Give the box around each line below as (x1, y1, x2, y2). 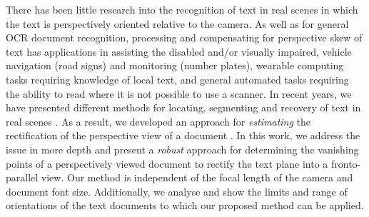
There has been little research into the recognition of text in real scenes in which (6, 2, 358, 16)
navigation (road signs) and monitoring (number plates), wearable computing (6, 58, 344, 73)
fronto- (330, 156, 361, 171)
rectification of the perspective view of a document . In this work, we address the (6, 128, 360, 143)
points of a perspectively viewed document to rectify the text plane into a (6, 156, 328, 171)
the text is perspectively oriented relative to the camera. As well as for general (6, 16, 349, 31)
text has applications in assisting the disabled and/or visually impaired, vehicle (6, 44, 352, 59)
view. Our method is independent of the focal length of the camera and (41, 170, 353, 185)
